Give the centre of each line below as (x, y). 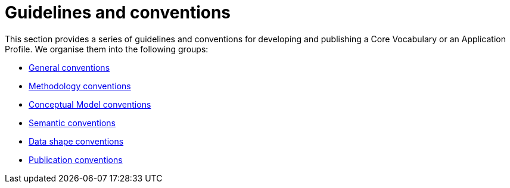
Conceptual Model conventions (90, 104)
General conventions (69, 67)
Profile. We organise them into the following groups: (107, 49)
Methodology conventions (80, 86)
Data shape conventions (76, 141)
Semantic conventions (72, 123)
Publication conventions (76, 159)
